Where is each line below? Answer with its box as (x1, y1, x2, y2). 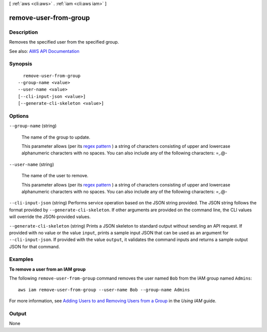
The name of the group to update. (21, 134, 90, 140)
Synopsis (9, 60, 32, 67)
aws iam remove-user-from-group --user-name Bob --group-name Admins (18, 287, 190, 292)
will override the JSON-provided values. (9, 214, 91, 220)
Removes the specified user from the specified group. (9, 39, 119, 45)
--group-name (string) (9, 123, 57, 129)
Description (9, 29, 38, 36)
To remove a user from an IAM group (9, 266, 86, 272)
